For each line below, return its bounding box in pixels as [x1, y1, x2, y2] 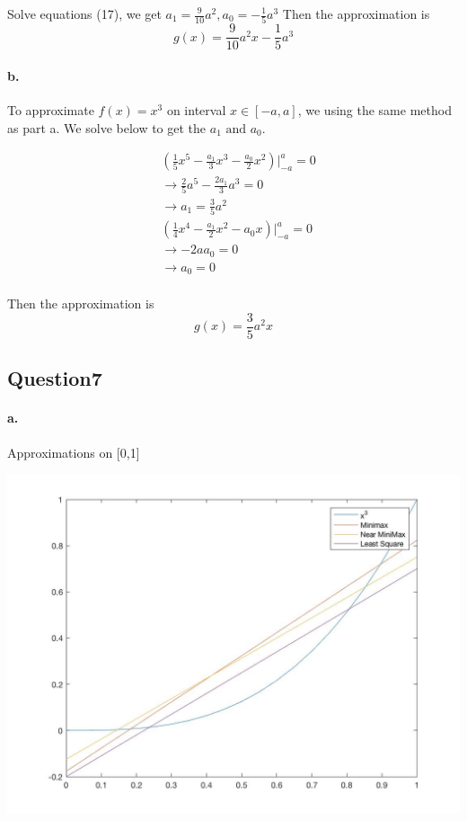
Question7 [7, 364, 102, 392]
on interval [166, 101, 226, 120]
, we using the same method [297, 101, 452, 120]
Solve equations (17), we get [7, 4, 162, 22]
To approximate [7, 101, 94, 120]
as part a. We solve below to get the [7, 118, 207, 137]
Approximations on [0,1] [7, 442, 140, 461]
